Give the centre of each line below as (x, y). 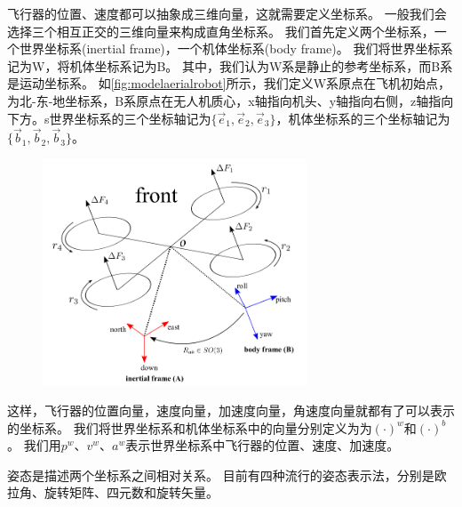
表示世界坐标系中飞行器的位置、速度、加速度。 (263, 445)
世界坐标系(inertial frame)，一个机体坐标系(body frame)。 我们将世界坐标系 (236, 48)
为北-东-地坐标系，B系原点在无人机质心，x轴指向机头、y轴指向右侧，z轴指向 (231, 100)
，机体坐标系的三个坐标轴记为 (363, 118)
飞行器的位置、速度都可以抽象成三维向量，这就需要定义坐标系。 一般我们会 (227, 13)
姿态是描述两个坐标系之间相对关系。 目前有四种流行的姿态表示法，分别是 (221, 475)
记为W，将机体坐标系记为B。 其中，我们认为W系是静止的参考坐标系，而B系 (230, 65)
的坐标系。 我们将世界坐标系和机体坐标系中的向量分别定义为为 (190, 427)
